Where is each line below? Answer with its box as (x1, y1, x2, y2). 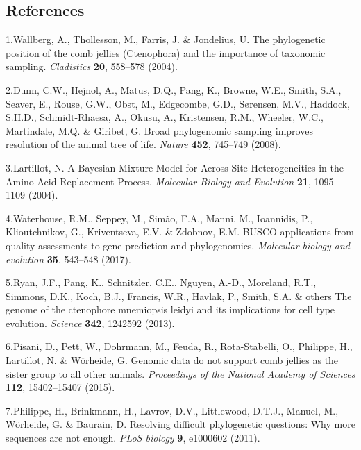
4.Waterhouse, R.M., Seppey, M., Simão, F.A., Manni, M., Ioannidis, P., (6, 210, 313, 225)
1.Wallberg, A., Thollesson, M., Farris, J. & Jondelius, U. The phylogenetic (6, 32, 326, 47)
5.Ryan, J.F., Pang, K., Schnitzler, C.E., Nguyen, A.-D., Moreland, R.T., (6, 275, 317, 290)
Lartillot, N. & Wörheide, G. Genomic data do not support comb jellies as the (6, 353, 339, 367)
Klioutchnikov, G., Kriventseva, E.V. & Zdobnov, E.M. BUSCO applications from (6, 224, 354, 239)
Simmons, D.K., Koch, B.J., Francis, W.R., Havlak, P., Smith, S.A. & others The (6, 288, 352, 303)
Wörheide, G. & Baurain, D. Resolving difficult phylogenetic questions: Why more (6, 417, 355, 431)
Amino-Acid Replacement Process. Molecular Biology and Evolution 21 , (6, 174, 311, 188)
